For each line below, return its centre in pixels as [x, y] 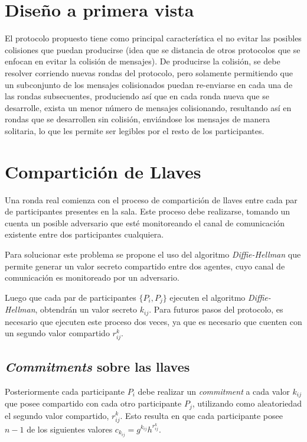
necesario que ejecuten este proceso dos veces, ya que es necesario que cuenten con [153, 321]
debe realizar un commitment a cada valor [214, 391]
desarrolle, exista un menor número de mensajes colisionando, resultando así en [148, 107]
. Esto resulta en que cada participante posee [201, 415]
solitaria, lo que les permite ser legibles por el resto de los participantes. [135, 130]
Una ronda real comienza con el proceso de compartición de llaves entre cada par [151, 199]
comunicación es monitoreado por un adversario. [92, 277]
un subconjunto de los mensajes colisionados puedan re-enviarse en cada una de [149, 84]
